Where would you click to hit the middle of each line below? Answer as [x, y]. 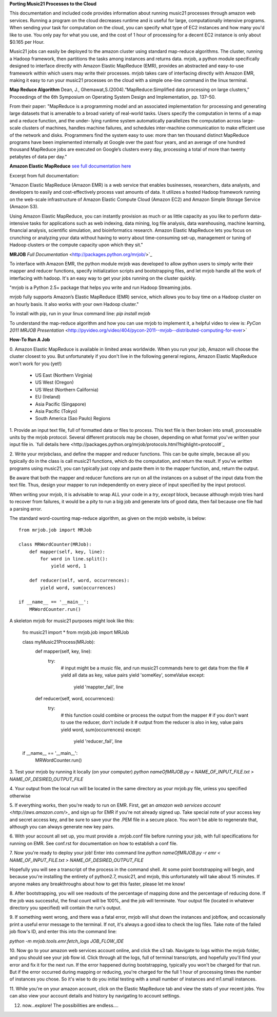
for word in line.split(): [74, 559]
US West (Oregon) [54, 383]
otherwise [20, 796]
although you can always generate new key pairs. [62, 827]
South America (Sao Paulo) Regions [73, 419]
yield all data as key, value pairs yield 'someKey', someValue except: [133, 675]
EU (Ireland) [48, 397]
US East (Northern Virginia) [64, 375]
